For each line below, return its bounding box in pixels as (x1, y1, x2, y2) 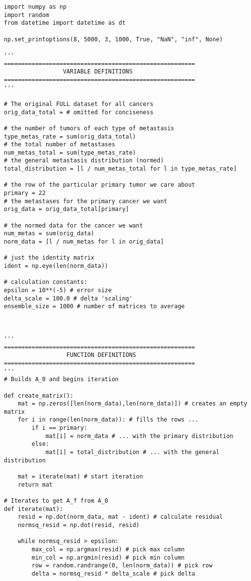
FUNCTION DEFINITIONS (66, 352, 136, 359)
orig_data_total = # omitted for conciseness (4, 108, 153, 116)
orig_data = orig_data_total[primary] (4, 206, 129, 213)
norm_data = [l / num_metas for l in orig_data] (4, 238, 164, 246)
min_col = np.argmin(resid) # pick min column (32, 554, 185, 561)
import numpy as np (4, 3, 67, 10)
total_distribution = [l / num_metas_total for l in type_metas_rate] (4, 165, 237, 173)
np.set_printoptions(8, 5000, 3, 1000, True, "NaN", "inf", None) (4, 35, 223, 43)
